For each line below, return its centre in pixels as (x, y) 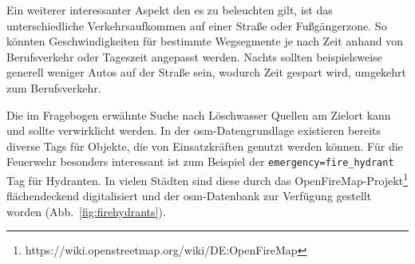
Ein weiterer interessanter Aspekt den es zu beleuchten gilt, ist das (170, 10)
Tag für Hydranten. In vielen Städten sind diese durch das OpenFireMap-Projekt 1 (207, 179)
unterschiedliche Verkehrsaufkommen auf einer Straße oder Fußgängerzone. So (197, 25)
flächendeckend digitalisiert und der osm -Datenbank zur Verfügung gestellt (189, 196)
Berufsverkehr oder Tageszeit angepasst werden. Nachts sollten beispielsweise (194, 56)
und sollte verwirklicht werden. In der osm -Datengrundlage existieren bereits (194, 130)
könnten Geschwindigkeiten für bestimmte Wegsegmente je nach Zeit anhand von (205, 41)
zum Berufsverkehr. (54, 87)
